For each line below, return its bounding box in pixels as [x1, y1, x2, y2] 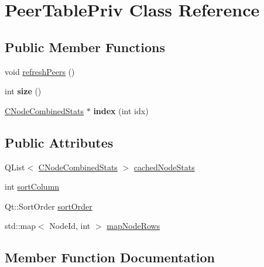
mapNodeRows [107, 220, 160, 232]
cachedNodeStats [133, 160, 195, 173]
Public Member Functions [5, 37, 165, 56]
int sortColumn [5, 180, 60, 193]
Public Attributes [5, 133, 114, 151]
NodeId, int [49, 220, 91, 232]
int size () [5, 85, 42, 97]
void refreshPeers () [5, 65, 75, 77]
